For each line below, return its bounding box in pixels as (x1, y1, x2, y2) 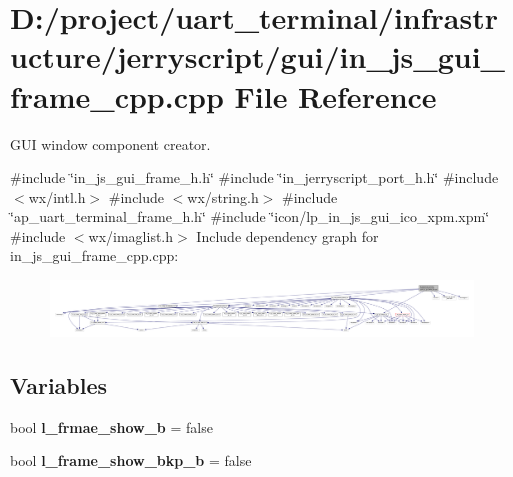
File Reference (234, 75, 437, 116)
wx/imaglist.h (88, 225, 174, 246)
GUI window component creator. (10, 133, 211, 154)
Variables (10, 369, 108, 400)
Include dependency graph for (196, 225, 379, 246)
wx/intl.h (28, 186, 86, 207)
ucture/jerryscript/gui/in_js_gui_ (10, 36, 505, 77)
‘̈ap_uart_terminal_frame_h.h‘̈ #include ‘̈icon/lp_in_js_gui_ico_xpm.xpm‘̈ (10, 206, 490, 227)
